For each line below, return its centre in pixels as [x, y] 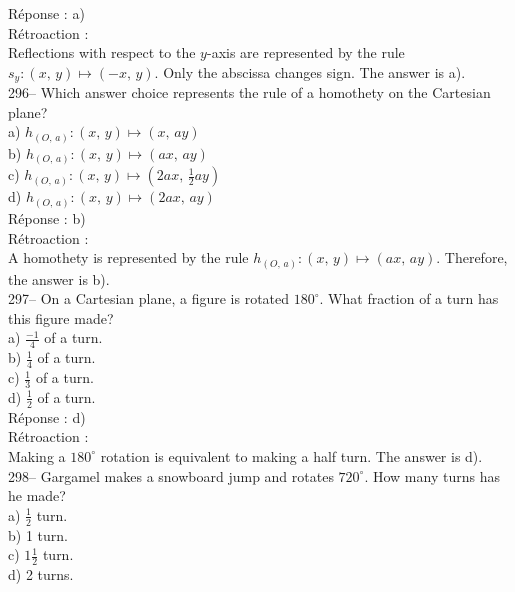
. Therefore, [472, 257]
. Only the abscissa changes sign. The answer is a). [310, 71]
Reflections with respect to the [102, 52]
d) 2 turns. [41, 573]
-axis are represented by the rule [305, 52]
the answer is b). [59, 278]
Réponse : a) [46, 13]
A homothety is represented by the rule [128, 257]
